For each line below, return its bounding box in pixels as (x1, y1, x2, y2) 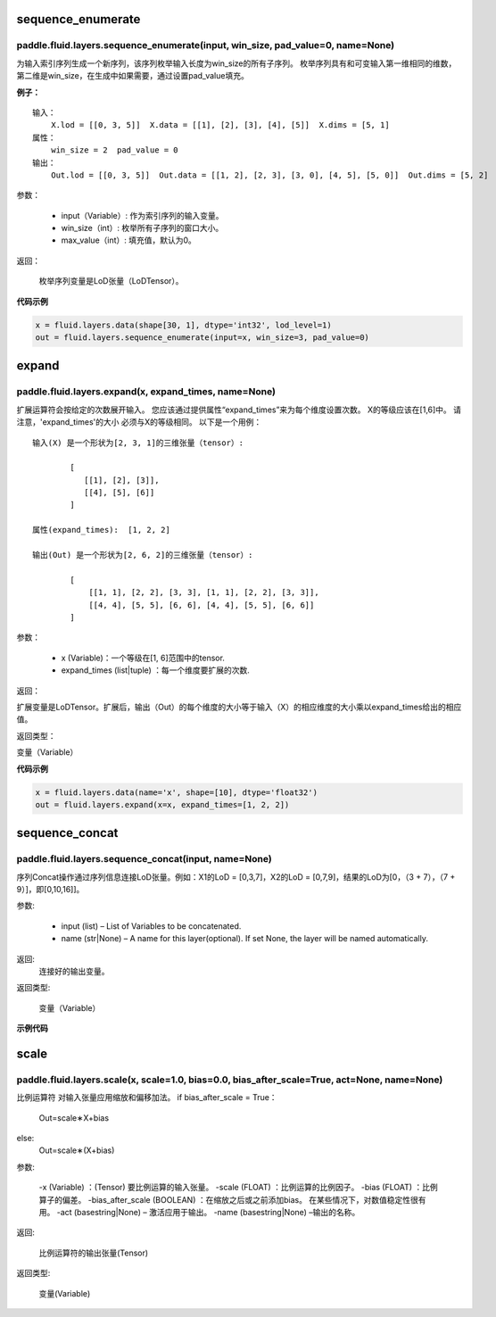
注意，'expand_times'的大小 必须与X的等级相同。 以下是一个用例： (16, 417, 262, 427)
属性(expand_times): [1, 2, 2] (32, 525, 171, 535)
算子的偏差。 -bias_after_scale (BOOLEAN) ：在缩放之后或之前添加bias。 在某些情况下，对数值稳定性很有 (38, 1194, 427, 1205)
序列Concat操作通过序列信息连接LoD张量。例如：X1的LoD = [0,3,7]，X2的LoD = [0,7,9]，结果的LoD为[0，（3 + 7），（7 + (16, 871, 456, 882)
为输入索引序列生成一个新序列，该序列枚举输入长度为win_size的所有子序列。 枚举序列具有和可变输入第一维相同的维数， (16, 58, 457, 69)
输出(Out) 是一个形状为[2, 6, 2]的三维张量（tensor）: (32, 550, 253, 560)
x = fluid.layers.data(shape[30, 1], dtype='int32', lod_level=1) (35, 319, 332, 330)
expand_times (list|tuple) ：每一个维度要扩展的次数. (61, 665, 250, 675)
